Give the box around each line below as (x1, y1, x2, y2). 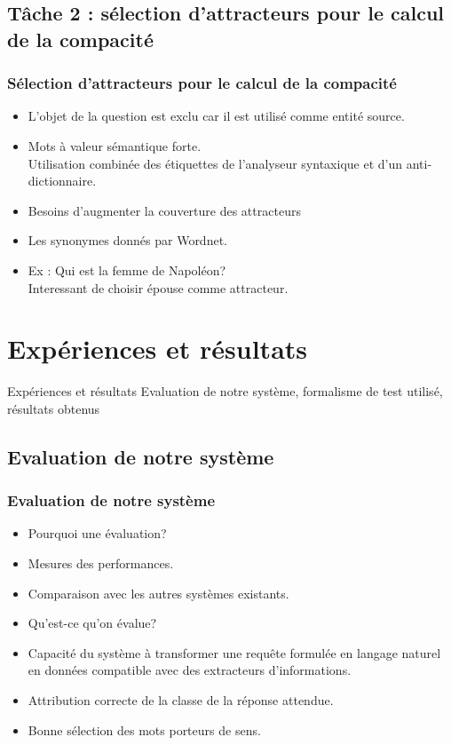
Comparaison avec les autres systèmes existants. (28, 583, 289, 602)
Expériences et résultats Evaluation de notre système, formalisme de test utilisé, (7, 382, 443, 400)
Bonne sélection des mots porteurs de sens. (28, 720, 261, 739)
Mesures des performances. (28, 554, 174, 573)
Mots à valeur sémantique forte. (28, 136, 202, 155)
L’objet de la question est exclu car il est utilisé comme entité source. (28, 107, 405, 125)
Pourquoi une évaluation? (28, 524, 167, 543)
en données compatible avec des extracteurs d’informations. (28, 661, 352, 679)
